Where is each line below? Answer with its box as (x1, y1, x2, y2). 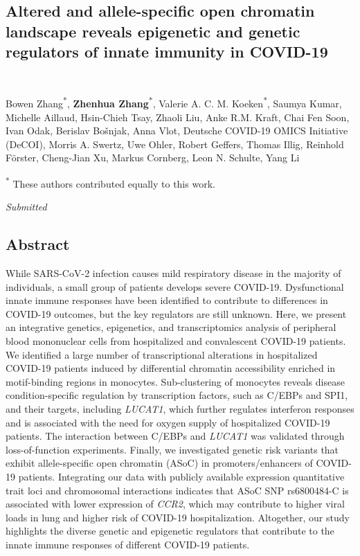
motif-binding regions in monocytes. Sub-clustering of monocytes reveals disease (6, 374, 345, 388)
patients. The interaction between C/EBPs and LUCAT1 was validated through (6, 429, 345, 443)
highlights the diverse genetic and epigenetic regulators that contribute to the (6, 523, 334, 538)
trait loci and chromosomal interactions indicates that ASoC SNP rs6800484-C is (6, 483, 349, 497)
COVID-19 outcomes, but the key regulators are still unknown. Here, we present (6, 306, 347, 321)
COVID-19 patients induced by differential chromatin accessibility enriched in (6, 361, 336, 375)
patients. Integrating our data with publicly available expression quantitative (18, 469, 345, 483)
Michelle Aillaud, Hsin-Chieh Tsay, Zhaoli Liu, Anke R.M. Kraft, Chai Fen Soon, (6, 109, 350, 124)
